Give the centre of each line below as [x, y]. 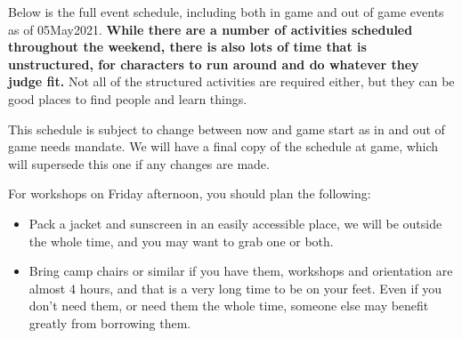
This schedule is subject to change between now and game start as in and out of [227, 129]
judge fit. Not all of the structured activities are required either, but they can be [231, 81]
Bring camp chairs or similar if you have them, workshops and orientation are [241, 271]
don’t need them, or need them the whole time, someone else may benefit [229, 306]
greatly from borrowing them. [110, 322]
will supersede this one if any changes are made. [139, 163]
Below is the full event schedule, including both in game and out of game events [226, 12]
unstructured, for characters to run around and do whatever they [214, 64]
